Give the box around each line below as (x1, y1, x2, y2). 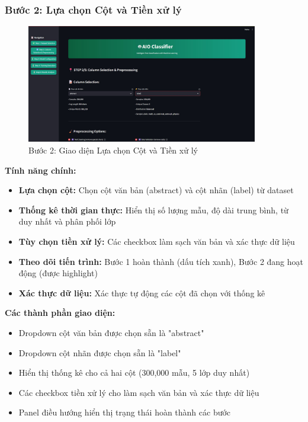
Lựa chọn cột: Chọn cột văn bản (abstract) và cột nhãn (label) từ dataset (18, 184, 294, 196)
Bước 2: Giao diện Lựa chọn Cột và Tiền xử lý (28, 144, 198, 156)
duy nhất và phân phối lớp (18, 215, 116, 228)
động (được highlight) (18, 267, 98, 279)
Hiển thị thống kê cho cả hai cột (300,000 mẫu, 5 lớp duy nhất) (18, 366, 250, 379)
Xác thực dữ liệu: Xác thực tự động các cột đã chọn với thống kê (18, 286, 265, 299)
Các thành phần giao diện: (5, 306, 115, 319)
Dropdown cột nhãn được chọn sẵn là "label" (18, 346, 181, 359)
